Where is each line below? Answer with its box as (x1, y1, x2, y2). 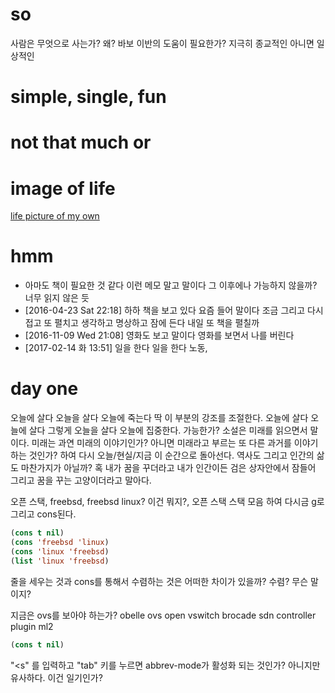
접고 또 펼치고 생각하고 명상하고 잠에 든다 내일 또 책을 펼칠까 (24, 317, 260, 329)
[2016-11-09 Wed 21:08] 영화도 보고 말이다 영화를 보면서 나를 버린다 (24, 329, 295, 342)
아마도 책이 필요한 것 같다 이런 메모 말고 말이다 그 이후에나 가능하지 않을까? (24, 279, 318, 292)
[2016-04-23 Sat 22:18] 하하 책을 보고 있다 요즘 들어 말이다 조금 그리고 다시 (24, 304, 324, 317)
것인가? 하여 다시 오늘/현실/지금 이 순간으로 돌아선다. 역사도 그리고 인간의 (28, 449, 315, 462)
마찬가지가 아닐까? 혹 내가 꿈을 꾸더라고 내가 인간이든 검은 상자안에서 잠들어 (20, 462, 317, 474)
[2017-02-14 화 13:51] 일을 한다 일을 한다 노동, (24, 342, 208, 354)
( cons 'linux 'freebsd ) (10, 546, 110, 557)
